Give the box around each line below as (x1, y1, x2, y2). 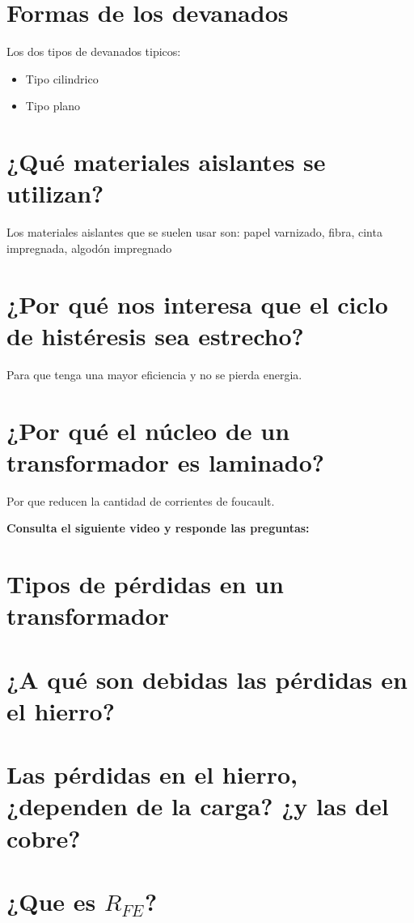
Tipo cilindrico (25, 70, 99, 87)
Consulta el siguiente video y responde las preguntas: (6, 519, 310, 536)
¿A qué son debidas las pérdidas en (6, 662, 408, 695)
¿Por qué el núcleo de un (6, 413, 290, 447)
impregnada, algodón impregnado (6, 239, 172, 256)
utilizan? (6, 177, 104, 210)
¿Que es (6, 884, 96, 917)
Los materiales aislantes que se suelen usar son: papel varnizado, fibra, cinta (6, 224, 382, 241)
